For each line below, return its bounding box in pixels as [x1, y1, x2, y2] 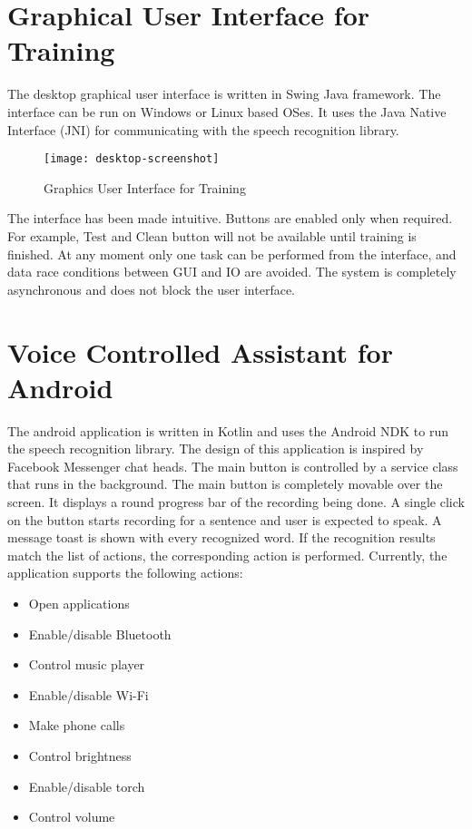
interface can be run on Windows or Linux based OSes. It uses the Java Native [7, 102, 447, 121]
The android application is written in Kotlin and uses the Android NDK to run [7, 421, 448, 440]
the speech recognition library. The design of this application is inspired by [7, 439, 424, 458]
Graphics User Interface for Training [44, 178, 246, 197]
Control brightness [28, 746, 132, 765]
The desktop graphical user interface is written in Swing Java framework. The [7, 84, 441, 103]
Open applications [28, 593, 130, 612]
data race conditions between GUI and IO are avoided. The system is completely [7, 262, 457, 281]
